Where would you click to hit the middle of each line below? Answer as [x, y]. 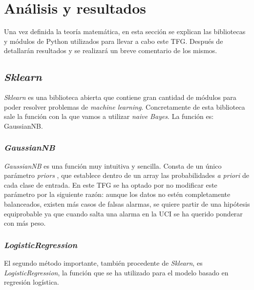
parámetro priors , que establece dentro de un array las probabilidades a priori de [127, 175]
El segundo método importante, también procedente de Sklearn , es [103, 263]
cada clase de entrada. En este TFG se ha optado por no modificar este [111, 184]
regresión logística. [32, 282]
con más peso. [25, 223]
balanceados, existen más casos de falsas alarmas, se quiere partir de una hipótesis [127, 204]
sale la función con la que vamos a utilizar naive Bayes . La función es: [109, 116]
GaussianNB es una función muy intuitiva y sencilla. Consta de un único [113, 165]
